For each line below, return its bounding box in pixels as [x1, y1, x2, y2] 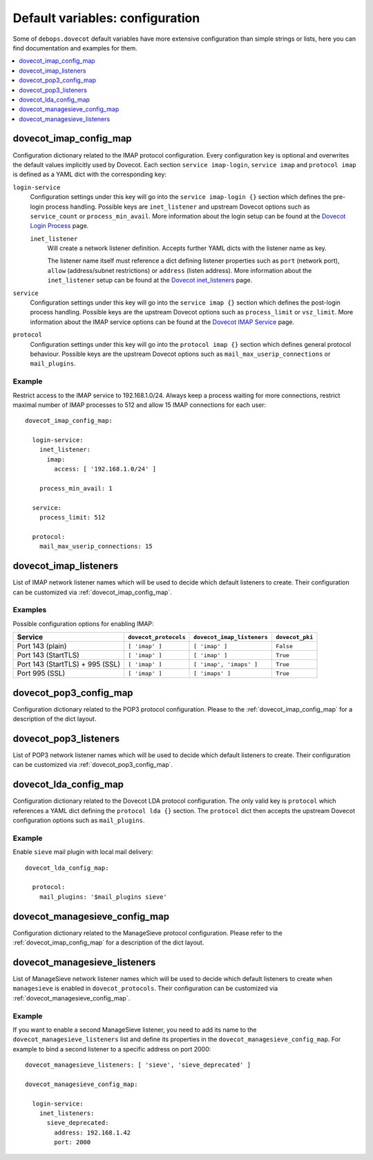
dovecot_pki [275, 633, 314, 640]
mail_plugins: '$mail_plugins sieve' [39, 893, 167, 901]
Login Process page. [30, 222, 89, 230]
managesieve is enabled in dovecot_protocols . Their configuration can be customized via [12, 985, 278, 993]
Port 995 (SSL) [17, 669, 66, 678]
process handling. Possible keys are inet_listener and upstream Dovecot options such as [45, 202, 310, 211]
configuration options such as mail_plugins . [12, 816, 145, 825]
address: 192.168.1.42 [54, 1128, 131, 1137]
